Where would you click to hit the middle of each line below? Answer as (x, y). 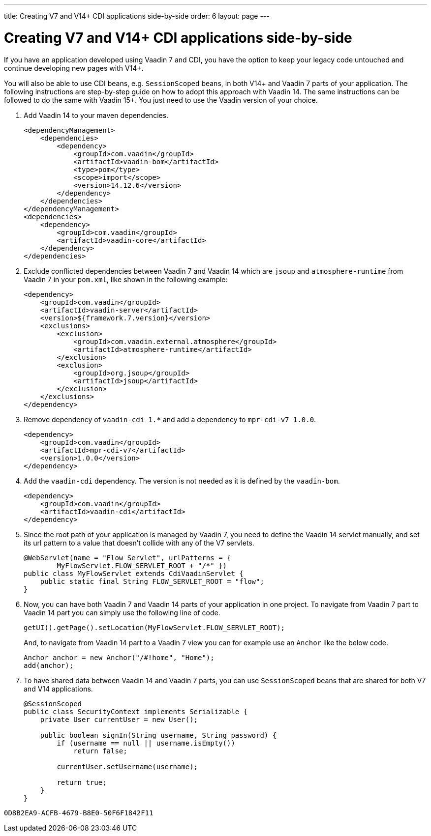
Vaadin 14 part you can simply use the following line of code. (122, 612)
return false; (100, 751)
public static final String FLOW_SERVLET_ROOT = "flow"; (152, 581)
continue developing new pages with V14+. (74, 68)
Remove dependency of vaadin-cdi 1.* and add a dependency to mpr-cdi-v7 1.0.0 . (170, 419)
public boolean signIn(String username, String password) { (158, 735)
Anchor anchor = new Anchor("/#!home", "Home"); (119, 657)
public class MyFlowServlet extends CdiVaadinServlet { (134, 573)
